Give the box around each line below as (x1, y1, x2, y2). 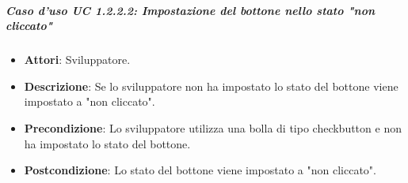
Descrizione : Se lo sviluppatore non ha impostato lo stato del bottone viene (24, 77, 398, 94)
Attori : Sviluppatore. (24, 51, 131, 68)
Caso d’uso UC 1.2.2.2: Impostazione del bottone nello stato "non (6, 2, 376, 18)
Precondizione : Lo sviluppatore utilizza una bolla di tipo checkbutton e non (24, 119, 402, 136)
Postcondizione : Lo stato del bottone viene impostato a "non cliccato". (24, 162, 376, 178)
